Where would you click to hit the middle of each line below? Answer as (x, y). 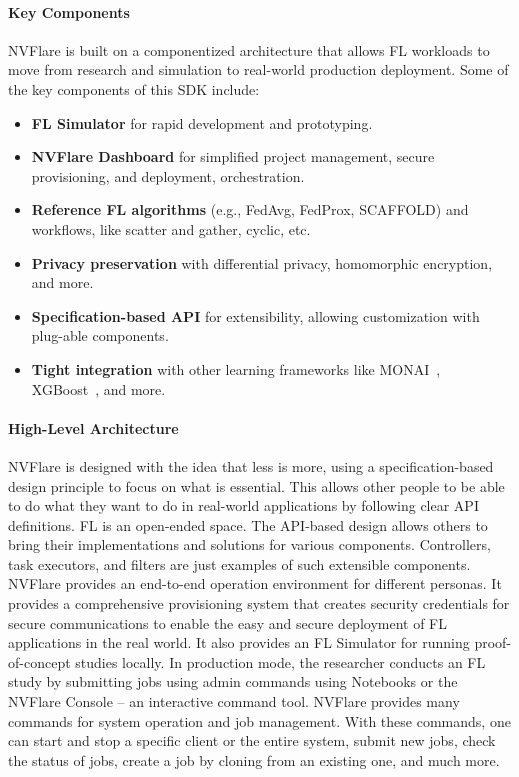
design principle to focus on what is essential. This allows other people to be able (256, 485)
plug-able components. (100, 335)
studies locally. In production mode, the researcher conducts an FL (280, 661)
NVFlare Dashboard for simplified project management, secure (233, 156)
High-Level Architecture (93, 427)
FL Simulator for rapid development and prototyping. (202, 122)
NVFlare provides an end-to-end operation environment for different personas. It (255, 583)
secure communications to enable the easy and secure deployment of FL (227, 622)
